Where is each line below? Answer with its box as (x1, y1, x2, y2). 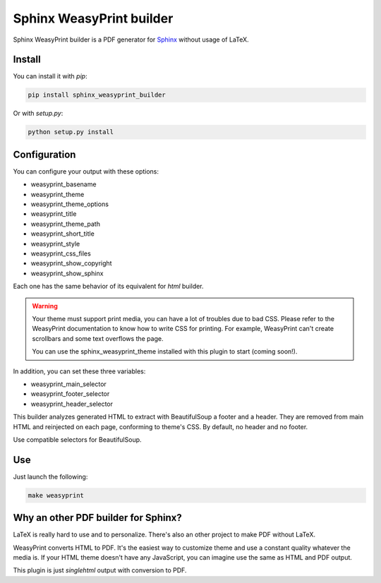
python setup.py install (28, 128, 114, 136)
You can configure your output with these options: (13, 167, 159, 176)
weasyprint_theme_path (30, 220, 100, 228)
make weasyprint (28, 491, 85, 499)
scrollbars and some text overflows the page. (32, 334, 164, 342)
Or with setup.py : (13, 109, 64, 118)
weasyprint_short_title (30, 229, 95, 238)
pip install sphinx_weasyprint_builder (28, 91, 166, 99)
